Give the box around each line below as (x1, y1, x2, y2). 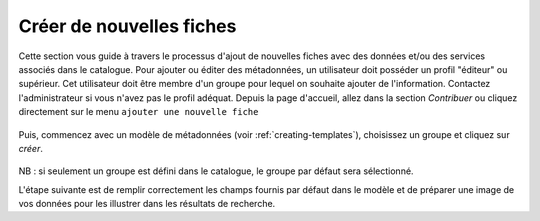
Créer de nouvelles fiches (18, 15, 237, 37)
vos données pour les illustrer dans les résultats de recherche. (18, 198, 276, 210)
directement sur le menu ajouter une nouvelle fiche (18, 106, 259, 118)
